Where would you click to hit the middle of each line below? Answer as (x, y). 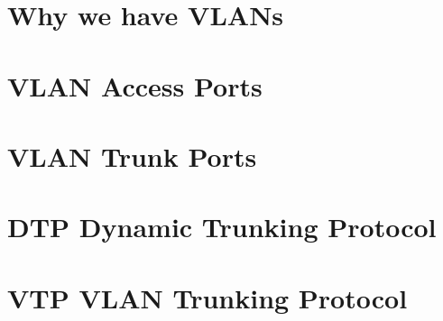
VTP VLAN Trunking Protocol (208, 297)
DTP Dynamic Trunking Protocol (222, 227)
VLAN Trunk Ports (132, 156)
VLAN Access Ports (135, 85)
